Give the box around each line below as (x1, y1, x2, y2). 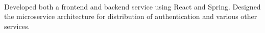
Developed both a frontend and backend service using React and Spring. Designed (4, 1, 261, 11)
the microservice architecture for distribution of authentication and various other (4, 11, 257, 21)
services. (4, 20, 30, 31)
